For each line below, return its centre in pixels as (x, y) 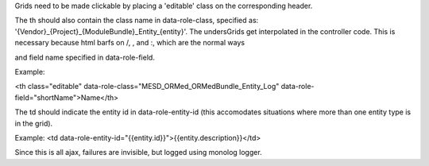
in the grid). (34, 123)
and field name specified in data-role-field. (85, 57)
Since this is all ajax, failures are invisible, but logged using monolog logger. (138, 152)
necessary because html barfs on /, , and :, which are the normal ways (130, 43)
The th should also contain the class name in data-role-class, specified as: (137, 21)
